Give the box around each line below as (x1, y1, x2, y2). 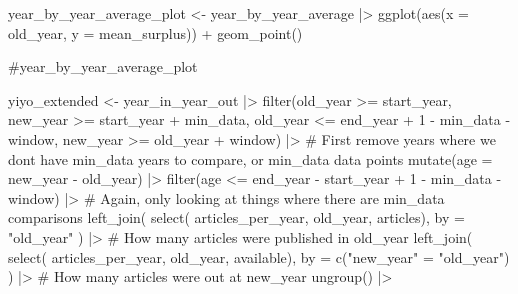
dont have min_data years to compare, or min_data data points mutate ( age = (8, 148, 493, 169)
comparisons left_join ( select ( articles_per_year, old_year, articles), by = (8, 207, 465, 228)
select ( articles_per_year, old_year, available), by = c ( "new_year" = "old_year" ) (8, 246, 510, 267)
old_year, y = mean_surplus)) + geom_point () (8, 22, 303, 43)
